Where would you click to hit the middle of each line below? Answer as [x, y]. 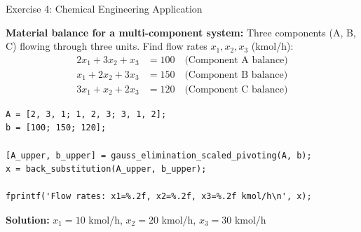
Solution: [28, 220]
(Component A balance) [236, 60]
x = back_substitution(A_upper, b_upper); [106, 169]
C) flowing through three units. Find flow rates [107, 46]
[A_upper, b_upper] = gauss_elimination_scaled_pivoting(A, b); [159, 155]
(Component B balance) [236, 75]
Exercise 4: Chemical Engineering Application [104, 8]
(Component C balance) [236, 89]
